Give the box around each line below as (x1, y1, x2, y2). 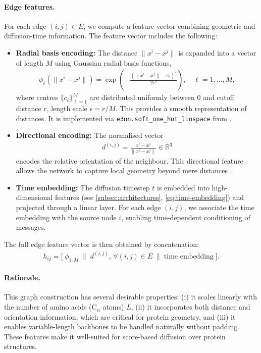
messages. (16, 222, 46, 232)
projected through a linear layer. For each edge (16, 202, 161, 213)
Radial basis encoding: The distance (16, 47, 138, 58)
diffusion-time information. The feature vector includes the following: (4, 30, 218, 41)
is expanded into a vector (178, 47, 256, 58)
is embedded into (157, 182, 210, 192)
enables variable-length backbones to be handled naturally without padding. (4, 321, 240, 332)
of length (16, 57, 43, 68)
